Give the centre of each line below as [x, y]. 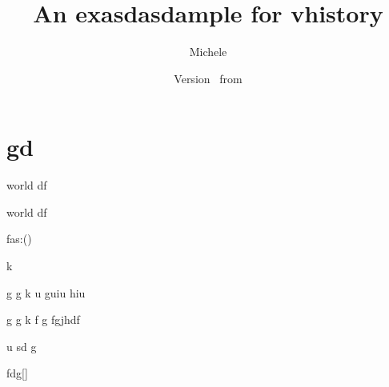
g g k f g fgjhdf [43, 319]
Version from [208, 78]
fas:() [19, 239]
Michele [208, 52]
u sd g [22, 346]
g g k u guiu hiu [46, 292]
